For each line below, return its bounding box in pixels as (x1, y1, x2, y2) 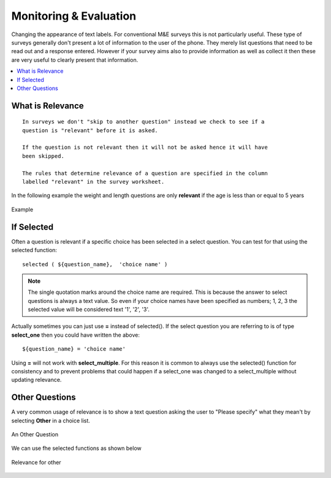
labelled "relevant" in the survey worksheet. (22, 178, 165, 185)
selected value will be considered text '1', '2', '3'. (28, 306, 150, 313)
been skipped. (22, 152, 64, 159)
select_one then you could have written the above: (11, 331, 140, 338)
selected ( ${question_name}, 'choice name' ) (22, 261, 168, 267)
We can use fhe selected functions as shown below (11, 444, 142, 452)
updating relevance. (11, 376, 62, 384)
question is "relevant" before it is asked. (22, 127, 159, 134)
